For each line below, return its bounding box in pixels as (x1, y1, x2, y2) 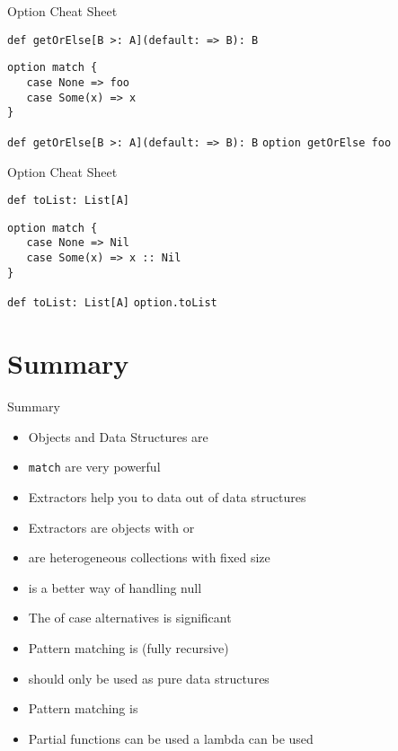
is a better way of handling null (28, 578, 202, 596)
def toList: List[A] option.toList (7, 296, 217, 310)
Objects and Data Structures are (28, 427, 208, 446)
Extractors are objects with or (28, 517, 195, 536)
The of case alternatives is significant (28, 608, 232, 627)
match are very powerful (28, 457, 161, 476)
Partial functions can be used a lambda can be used (28, 729, 314, 747)
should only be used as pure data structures (28, 668, 270, 687)
